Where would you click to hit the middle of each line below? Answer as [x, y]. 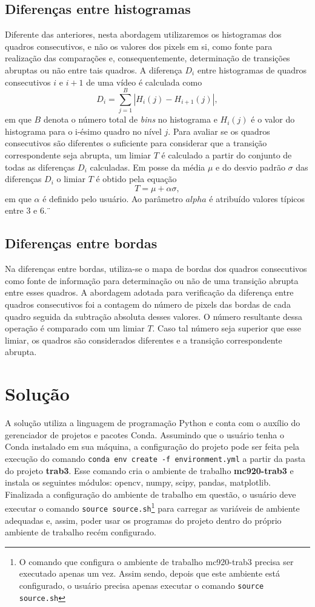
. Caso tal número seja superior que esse [227, 328]
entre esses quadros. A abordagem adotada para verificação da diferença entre [149, 292]
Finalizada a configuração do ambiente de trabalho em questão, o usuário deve [151, 494]
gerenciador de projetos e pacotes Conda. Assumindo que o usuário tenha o [144, 434]
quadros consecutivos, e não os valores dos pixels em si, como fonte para [139, 46]
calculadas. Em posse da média [148, 167]
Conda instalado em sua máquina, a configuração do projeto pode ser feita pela [152, 446]
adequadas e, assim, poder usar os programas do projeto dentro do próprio [143, 520]
